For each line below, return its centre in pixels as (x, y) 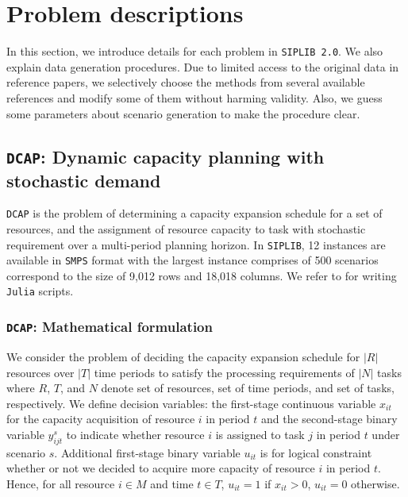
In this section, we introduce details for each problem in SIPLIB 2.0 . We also (195, 51)
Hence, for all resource (61, 483)
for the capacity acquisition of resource (101, 419)
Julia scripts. (40, 291)
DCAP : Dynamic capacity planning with (166, 156)
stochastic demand (84, 180)
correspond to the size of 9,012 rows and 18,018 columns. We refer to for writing (202, 275)
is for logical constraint (316, 452)
